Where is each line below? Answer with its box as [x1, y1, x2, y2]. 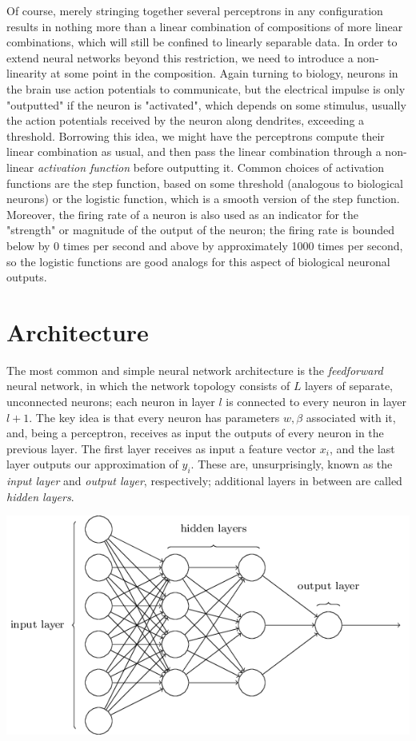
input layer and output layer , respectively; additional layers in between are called [6, 472, 402, 489]
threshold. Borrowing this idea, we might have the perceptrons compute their [6, 127, 385, 144]
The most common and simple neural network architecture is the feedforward [6, 361, 383, 378]
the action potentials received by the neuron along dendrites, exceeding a [6, 112, 365, 129]
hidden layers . [6, 488, 74, 504]
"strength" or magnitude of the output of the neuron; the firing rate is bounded [6, 221, 394, 238]
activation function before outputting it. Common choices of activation [37, 158, 384, 175]
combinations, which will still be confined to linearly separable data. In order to [6, 34, 398, 50]
